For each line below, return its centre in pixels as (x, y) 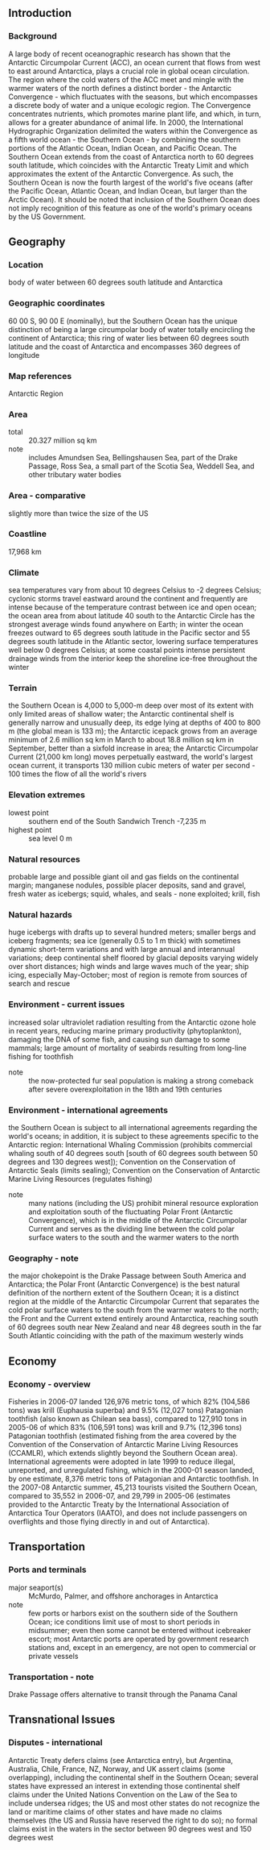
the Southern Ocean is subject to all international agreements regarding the (133, 1127)
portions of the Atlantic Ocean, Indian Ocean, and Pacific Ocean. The (123, 148)
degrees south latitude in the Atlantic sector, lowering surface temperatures (133, 642)
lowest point (29, 813)
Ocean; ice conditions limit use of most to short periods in (124, 1621)
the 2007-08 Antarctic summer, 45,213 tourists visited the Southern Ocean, (133, 1487)
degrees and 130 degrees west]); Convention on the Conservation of (122, 1162)
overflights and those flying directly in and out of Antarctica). (109, 1521)
